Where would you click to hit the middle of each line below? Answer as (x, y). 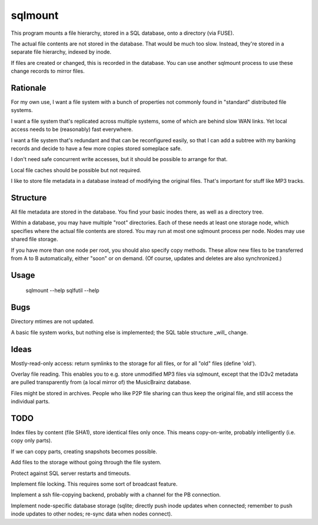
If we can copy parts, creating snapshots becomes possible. (84, 451)
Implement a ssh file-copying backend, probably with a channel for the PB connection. (116, 495)
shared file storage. (34, 239)
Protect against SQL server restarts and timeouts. (71, 473)
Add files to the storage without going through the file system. (86, 462)
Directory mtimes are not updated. (52, 321)
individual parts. (30, 402)
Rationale (29, 88)
